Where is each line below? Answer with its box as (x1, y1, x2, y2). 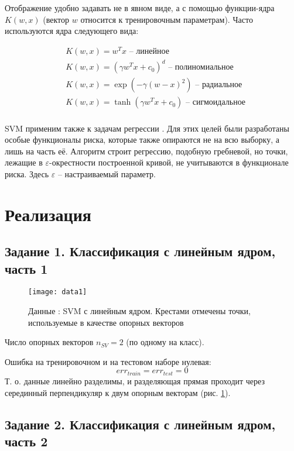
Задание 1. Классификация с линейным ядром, (5, 242, 276, 260)
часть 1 (5, 259, 48, 277)
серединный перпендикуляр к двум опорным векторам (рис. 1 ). (5, 386, 231, 398)
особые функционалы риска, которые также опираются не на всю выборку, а (5, 133, 279, 146)
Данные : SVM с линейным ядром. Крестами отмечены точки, (28, 305, 251, 317)
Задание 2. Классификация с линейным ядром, (5, 415, 276, 433)
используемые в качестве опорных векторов (28, 316, 184, 328)
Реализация (5, 202, 91, 226)
